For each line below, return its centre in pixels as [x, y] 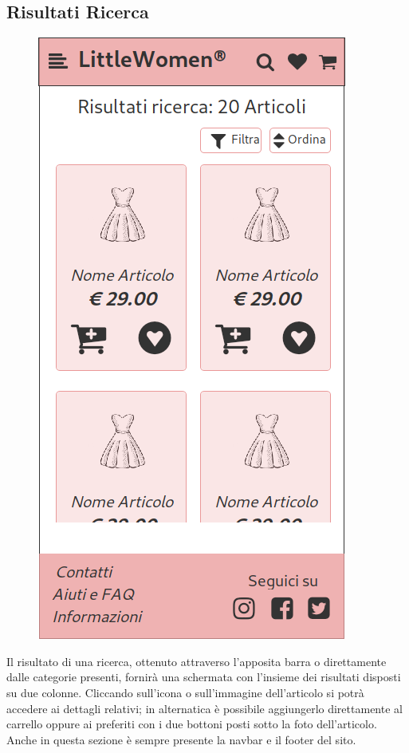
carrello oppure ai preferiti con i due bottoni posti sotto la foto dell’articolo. [192, 724]
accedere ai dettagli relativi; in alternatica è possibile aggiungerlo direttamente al [204, 708]
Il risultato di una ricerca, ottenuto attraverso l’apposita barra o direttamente [197, 661]
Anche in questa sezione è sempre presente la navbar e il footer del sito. [181, 739]
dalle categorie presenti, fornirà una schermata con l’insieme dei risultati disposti [204, 677]
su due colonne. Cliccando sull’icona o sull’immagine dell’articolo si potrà [185, 692]
